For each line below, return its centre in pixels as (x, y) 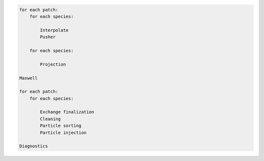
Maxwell (28, 78)
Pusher (48, 37)
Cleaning (50, 119)
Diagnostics (34, 146)
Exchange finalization (67, 112)
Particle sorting (61, 126)
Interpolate (54, 30)
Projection (53, 64)
